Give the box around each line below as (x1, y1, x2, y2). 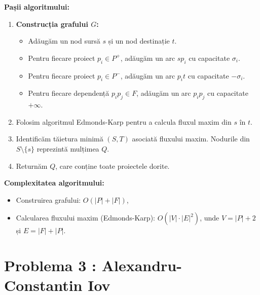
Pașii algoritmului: (4, 2, 70, 12)
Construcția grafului (16, 18, 88, 29)
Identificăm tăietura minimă (16, 133, 103, 144)
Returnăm (16, 160, 48, 171)
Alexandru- (101, 255, 182, 276)
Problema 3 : (4, 255, 96, 276)
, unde (200, 212, 219, 223)
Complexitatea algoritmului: (4, 177, 104, 188)
